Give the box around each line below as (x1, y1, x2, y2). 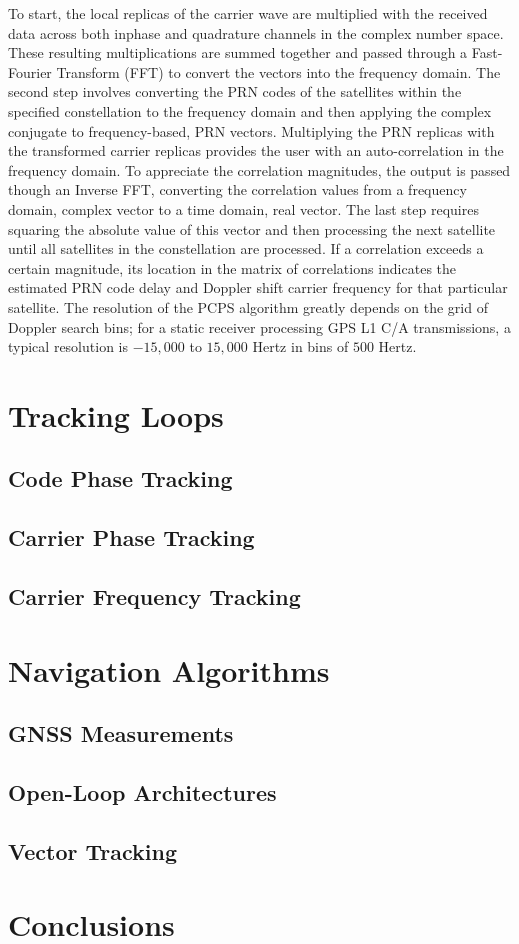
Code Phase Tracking (8, 463, 233, 494)
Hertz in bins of (252, 336, 349, 357)
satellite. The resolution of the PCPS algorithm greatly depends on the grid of (8, 296, 488, 317)
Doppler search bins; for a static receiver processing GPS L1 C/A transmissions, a (8, 316, 511, 337)
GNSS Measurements (8, 718, 234, 749)
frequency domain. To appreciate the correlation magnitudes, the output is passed (8, 159, 511, 180)
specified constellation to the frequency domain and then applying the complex (8, 100, 492, 121)
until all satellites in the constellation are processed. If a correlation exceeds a (8, 238, 484, 259)
